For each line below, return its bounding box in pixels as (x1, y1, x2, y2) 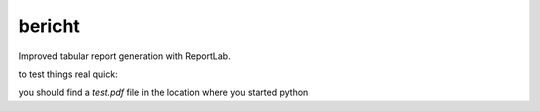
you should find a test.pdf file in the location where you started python (18, 86, 309, 99)
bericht (18, 15, 80, 37)
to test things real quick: (18, 68, 119, 80)
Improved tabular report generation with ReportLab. (18, 50, 231, 62)
